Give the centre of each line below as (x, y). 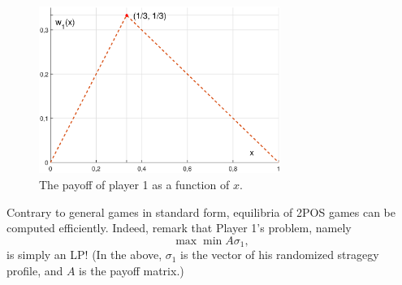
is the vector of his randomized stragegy (280, 255)
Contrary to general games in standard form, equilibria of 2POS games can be (201, 212)
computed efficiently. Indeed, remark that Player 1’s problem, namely (179, 228)
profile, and (35, 270)
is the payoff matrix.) (132, 270)
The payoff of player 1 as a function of (134, 185)
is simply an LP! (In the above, (84, 255)
